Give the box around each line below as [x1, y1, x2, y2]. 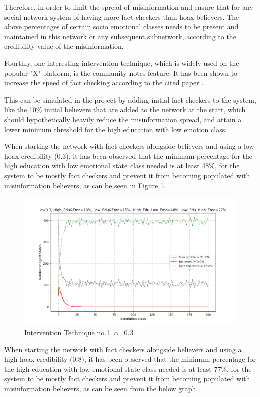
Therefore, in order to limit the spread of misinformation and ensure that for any [4, 2, 253, 12]
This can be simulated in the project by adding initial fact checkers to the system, [4, 94, 256, 105]
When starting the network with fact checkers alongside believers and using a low [4, 141, 254, 151]
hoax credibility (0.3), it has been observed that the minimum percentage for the [4, 150, 252, 161]
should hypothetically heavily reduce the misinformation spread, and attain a [4, 114, 242, 124]
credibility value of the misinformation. [4, 41, 124, 51]
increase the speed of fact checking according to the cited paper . [4, 77, 204, 88]
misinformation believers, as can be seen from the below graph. [4, 383, 198, 394]
